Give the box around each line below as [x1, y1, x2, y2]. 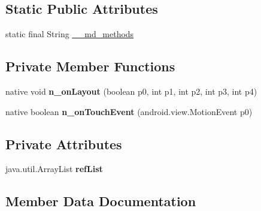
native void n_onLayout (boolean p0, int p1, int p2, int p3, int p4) [5, 85, 257, 97]
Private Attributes [5, 134, 122, 153]
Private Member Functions [5, 57, 175, 76]
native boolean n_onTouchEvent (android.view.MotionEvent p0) [5, 105, 253, 117]
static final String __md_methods [5, 28, 134, 40]
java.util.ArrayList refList [5, 162, 103, 175]
